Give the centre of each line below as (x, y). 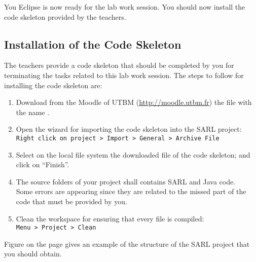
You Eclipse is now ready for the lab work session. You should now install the (125, 7)
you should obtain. (33, 254)
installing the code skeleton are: (53, 85)
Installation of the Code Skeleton (93, 44)
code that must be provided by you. (71, 201)
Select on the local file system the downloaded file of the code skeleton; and (133, 154)
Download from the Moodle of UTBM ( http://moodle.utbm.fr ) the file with (134, 102)
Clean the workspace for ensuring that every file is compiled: (110, 218)
